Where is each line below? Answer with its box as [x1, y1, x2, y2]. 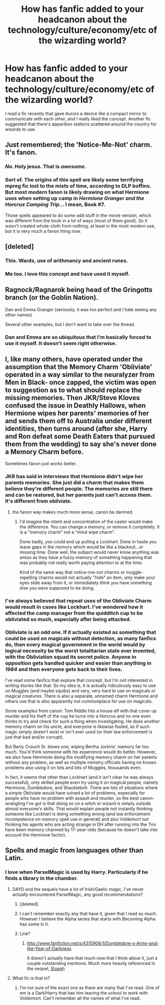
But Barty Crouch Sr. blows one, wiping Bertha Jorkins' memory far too [5, 743, 149, 749]
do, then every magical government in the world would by [5, 641, 146, 648]
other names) [5, 312, 32, 318]
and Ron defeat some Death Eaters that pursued [5, 432, 155, 441]
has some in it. [19, 921, 49, 927]
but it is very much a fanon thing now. [5, 228, 82, 234]
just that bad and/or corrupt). [5, 734, 64, 740]
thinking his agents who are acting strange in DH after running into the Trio [5, 821, 156, 827]
